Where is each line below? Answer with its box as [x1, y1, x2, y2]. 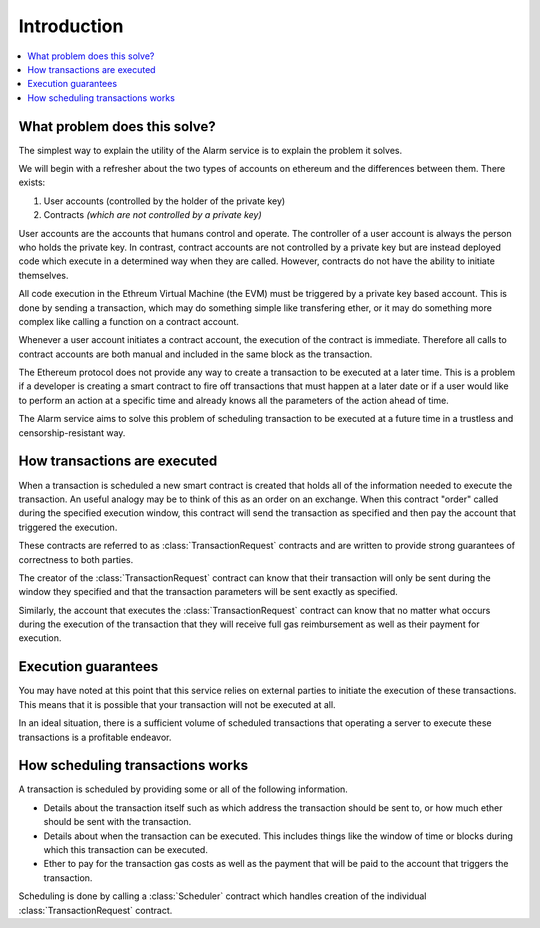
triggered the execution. [18, 521, 118, 533]
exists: [18, 176, 46, 189]
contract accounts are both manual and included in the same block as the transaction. [18, 348, 373, 360]
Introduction [18, 15, 124, 37]
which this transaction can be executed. [43, 844, 209, 856]
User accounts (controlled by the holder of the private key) [43, 195, 286, 207]
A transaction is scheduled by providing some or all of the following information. [18, 783, 349, 795]
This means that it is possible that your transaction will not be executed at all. [18, 698, 336, 710]
